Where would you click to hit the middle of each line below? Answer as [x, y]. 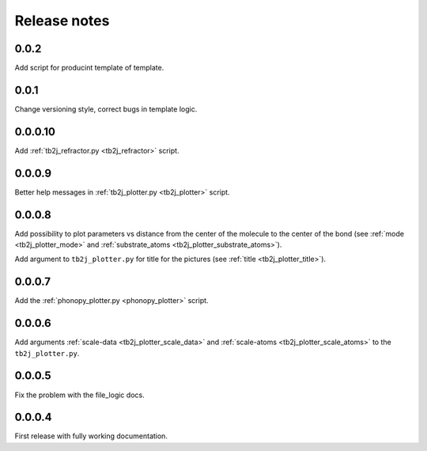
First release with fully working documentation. [91, 436]
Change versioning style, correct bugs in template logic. [106, 109]
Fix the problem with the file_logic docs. [80, 395]
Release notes [62, 21]
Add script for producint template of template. [89, 68]
